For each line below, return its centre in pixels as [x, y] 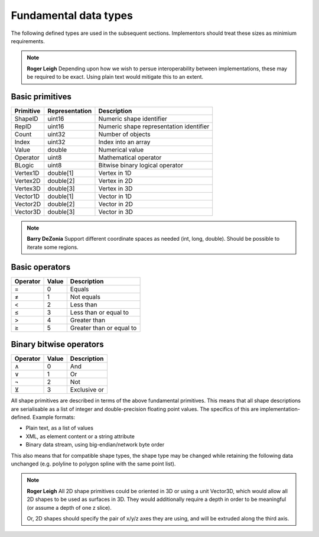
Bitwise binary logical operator [141, 166]
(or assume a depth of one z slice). [69, 507]
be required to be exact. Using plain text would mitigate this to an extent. [115, 77]
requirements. [28, 41]
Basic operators [41, 267]
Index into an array [124, 142]
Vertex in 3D [115, 189]
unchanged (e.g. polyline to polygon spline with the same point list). [93, 464]
